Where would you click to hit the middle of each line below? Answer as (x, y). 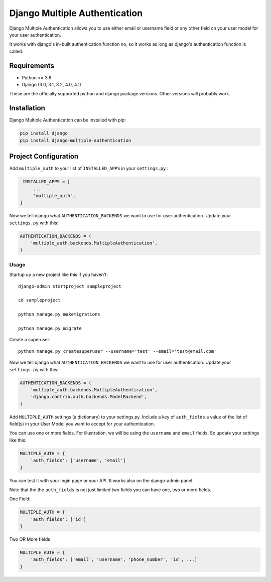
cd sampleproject (39, 300)
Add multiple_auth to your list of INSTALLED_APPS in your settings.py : (89, 169)
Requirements (32, 65)
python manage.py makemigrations (59, 314)
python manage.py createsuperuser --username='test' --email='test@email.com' (117, 351)
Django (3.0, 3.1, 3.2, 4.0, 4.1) (51, 85)
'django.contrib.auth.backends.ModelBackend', (89, 397)
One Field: (20, 499)
